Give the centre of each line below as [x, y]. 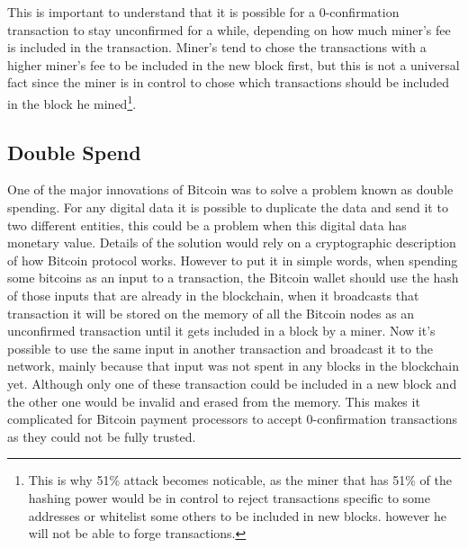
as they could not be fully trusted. [102, 436]
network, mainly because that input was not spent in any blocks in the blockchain [234, 366]
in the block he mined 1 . [72, 102]
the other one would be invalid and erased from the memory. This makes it [214, 401]
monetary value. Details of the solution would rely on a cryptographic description [232, 243]
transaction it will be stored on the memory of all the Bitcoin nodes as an [211, 313]
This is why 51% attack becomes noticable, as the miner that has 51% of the [240, 480]
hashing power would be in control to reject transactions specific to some [229, 497]
